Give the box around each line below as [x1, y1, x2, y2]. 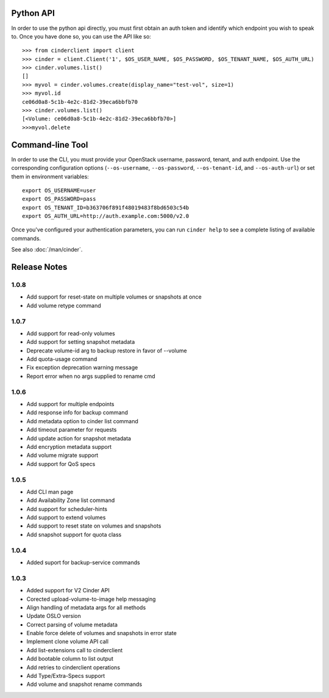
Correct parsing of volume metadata [26, 620, 118, 628]
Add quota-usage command [26, 355, 97, 363]
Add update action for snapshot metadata [26, 434, 131, 442]
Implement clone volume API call [26, 638, 109, 645]
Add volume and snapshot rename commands [26, 681, 143, 688]
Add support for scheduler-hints [26, 505, 108, 512]
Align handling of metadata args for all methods [26, 603, 146, 611]
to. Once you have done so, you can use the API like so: [11, 32, 152, 40]
